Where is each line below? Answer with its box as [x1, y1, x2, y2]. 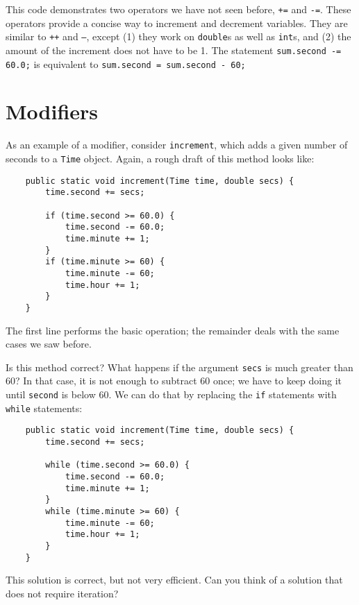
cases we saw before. [6, 336, 92, 351]
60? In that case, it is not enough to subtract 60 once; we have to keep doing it [6, 373, 342, 388]
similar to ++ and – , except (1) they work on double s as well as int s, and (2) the [6, 29, 351, 44]
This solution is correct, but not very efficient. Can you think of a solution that [6, 572, 343, 587]
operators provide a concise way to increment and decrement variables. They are [6, 15, 348, 30]
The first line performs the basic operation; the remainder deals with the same [6, 323, 340, 337]
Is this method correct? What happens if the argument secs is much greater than [6, 359, 353, 374]
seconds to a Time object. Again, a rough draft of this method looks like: [6, 151, 315, 165]
